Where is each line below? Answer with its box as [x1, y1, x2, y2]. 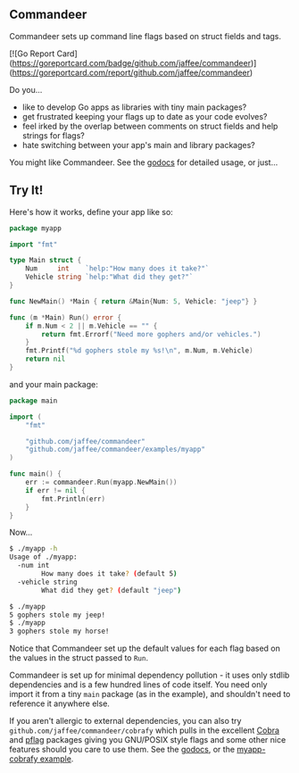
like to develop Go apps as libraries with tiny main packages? [21, 102, 247, 112]
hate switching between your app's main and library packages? [21, 139, 256, 150]
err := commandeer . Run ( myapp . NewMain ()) [25, 478, 178, 486]
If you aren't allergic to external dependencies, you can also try [9, 716, 242, 727]
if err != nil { [25, 486, 87, 495]
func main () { [9, 470, 62, 478]
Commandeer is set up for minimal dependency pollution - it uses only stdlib [9, 669, 290, 681]
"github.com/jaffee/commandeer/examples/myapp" [25, 445, 205, 454]
